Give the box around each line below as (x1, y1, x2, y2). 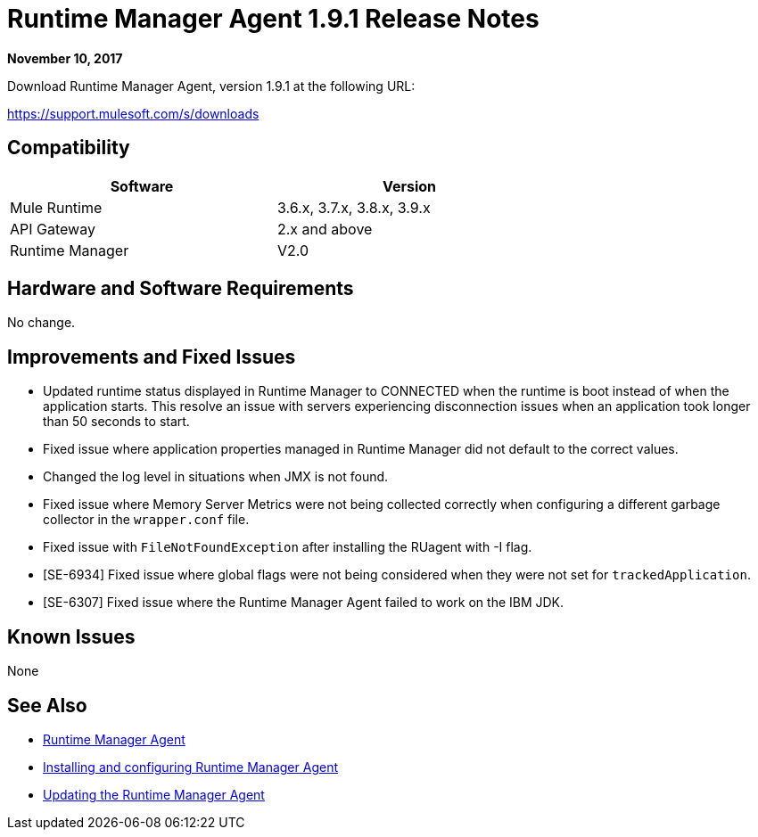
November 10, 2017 (7, 50, 123, 66)
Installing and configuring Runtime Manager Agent (43, 759, 338, 775)
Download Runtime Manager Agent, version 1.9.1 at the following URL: (7, 78, 416, 94)
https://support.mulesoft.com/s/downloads (7, 105, 260, 121)
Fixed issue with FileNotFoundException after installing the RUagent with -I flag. (43, 539, 532, 555)
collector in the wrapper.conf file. (43, 512, 250, 528)
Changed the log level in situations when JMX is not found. (43, 469, 389, 485)
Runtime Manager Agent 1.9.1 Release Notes (7, 4, 540, 34)
